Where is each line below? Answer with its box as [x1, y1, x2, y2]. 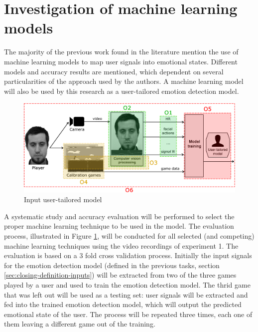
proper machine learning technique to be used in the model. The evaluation [4, 221, 234, 231]
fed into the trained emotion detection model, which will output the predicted [4, 299, 242, 310]
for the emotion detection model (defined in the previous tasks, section [4, 260, 220, 270]
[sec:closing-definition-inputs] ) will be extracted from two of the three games [4, 270, 237, 280]
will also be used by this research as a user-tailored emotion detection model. [4, 85, 239, 96]
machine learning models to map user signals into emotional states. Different [4, 56, 238, 66]
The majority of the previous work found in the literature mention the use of [4, 46, 239, 57]
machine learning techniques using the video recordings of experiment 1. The [4, 240, 239, 251]
